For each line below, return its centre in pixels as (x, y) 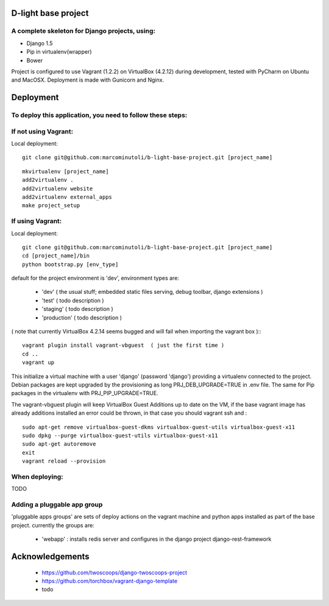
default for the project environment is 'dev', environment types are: (95, 278)
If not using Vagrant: (42, 131)
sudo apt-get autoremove (59, 444)
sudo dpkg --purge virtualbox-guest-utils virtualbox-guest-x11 (120, 435)
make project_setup (51, 205)
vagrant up (38, 362)
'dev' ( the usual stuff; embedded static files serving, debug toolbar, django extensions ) (152, 292)
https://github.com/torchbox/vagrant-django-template (110, 581)
